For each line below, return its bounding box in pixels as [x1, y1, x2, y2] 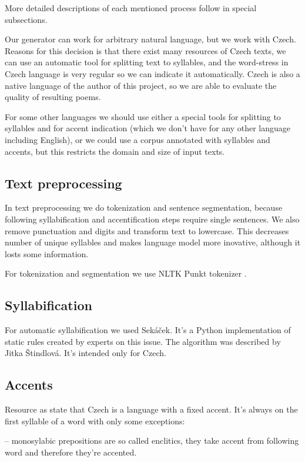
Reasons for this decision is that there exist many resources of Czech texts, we [5, 44, 286, 56]
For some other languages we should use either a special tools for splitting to [5, 110, 281, 122]
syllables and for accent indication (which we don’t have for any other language [5, 122, 291, 134]
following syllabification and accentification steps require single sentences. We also [5, 212, 300, 225]
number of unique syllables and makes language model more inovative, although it [5, 236, 301, 248]
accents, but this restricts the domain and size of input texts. [5, 145, 225, 157]
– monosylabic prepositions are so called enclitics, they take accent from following [5, 434, 299, 447]
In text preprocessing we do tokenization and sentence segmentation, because [5, 201, 283, 214]
